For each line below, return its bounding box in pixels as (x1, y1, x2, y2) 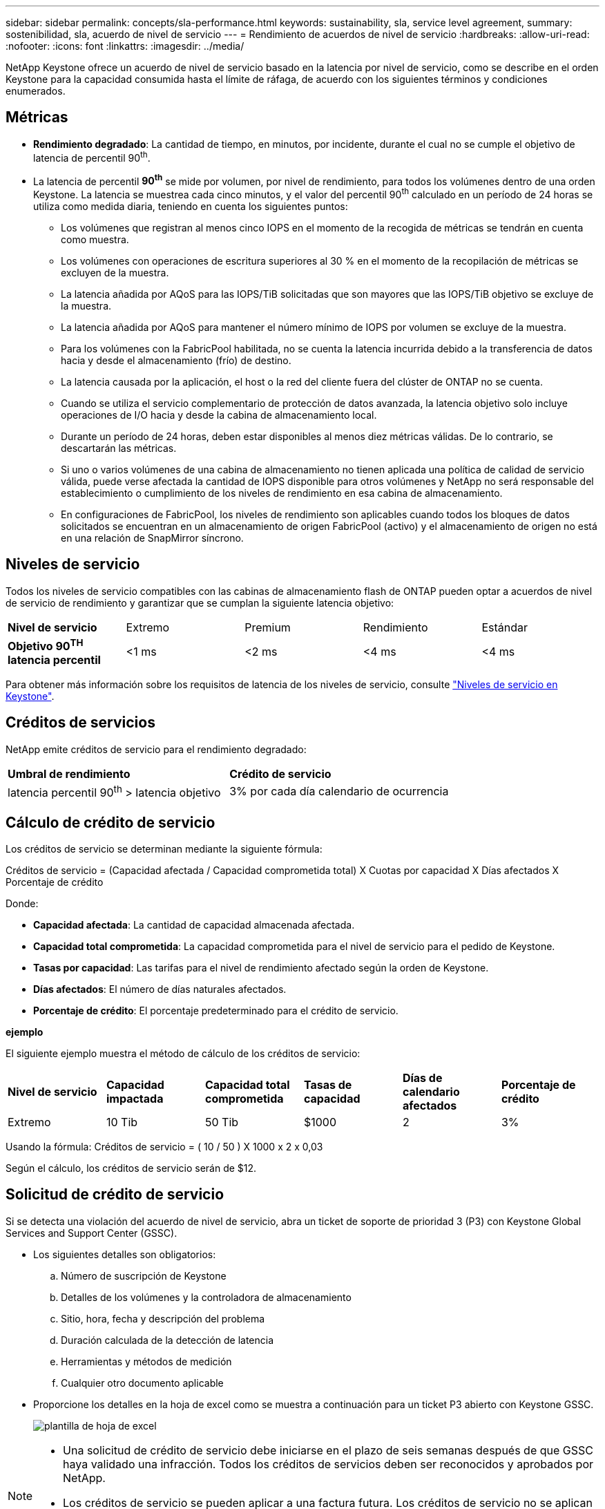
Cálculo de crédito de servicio (6, 813, 215, 831)
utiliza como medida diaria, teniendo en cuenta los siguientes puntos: (33, 200, 348, 212)
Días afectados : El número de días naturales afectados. (33, 983, 287, 995)
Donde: (6, 898, 39, 909)
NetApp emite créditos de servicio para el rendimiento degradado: (6, 743, 307, 755)
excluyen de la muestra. (61, 266, 169, 278)
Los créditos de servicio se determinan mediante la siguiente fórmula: (6, 843, 323, 855)
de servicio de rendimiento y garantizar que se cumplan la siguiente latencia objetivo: (6, 596, 394, 609)
